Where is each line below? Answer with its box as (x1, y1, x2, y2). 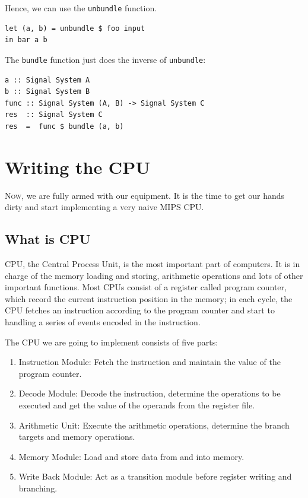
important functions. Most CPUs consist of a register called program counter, (5, 281, 287, 293)
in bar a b (5, 36, 47, 45)
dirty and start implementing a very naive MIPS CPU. (5, 201, 204, 213)
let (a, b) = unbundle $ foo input (5, 24, 145, 33)
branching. (18, 481, 58, 494)
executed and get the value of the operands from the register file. (18, 398, 255, 411)
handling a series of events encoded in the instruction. (5, 315, 201, 328)
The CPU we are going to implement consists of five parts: (5, 335, 218, 348)
